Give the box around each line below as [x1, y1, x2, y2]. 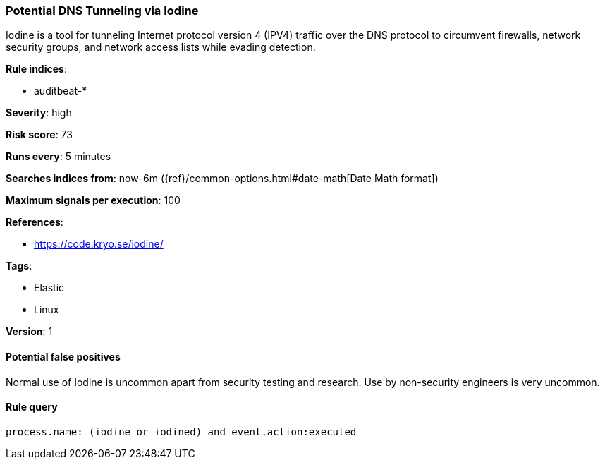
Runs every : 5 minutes [6, 150, 111, 163]
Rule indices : [6, 63, 67, 76]
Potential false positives [6, 350, 121, 363]
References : [6, 216, 63, 229]
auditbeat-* [34, 85, 87, 97]
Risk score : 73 [6, 128, 73, 141]
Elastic [34, 282, 65, 294]
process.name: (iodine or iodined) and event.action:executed [6, 425, 357, 437]
